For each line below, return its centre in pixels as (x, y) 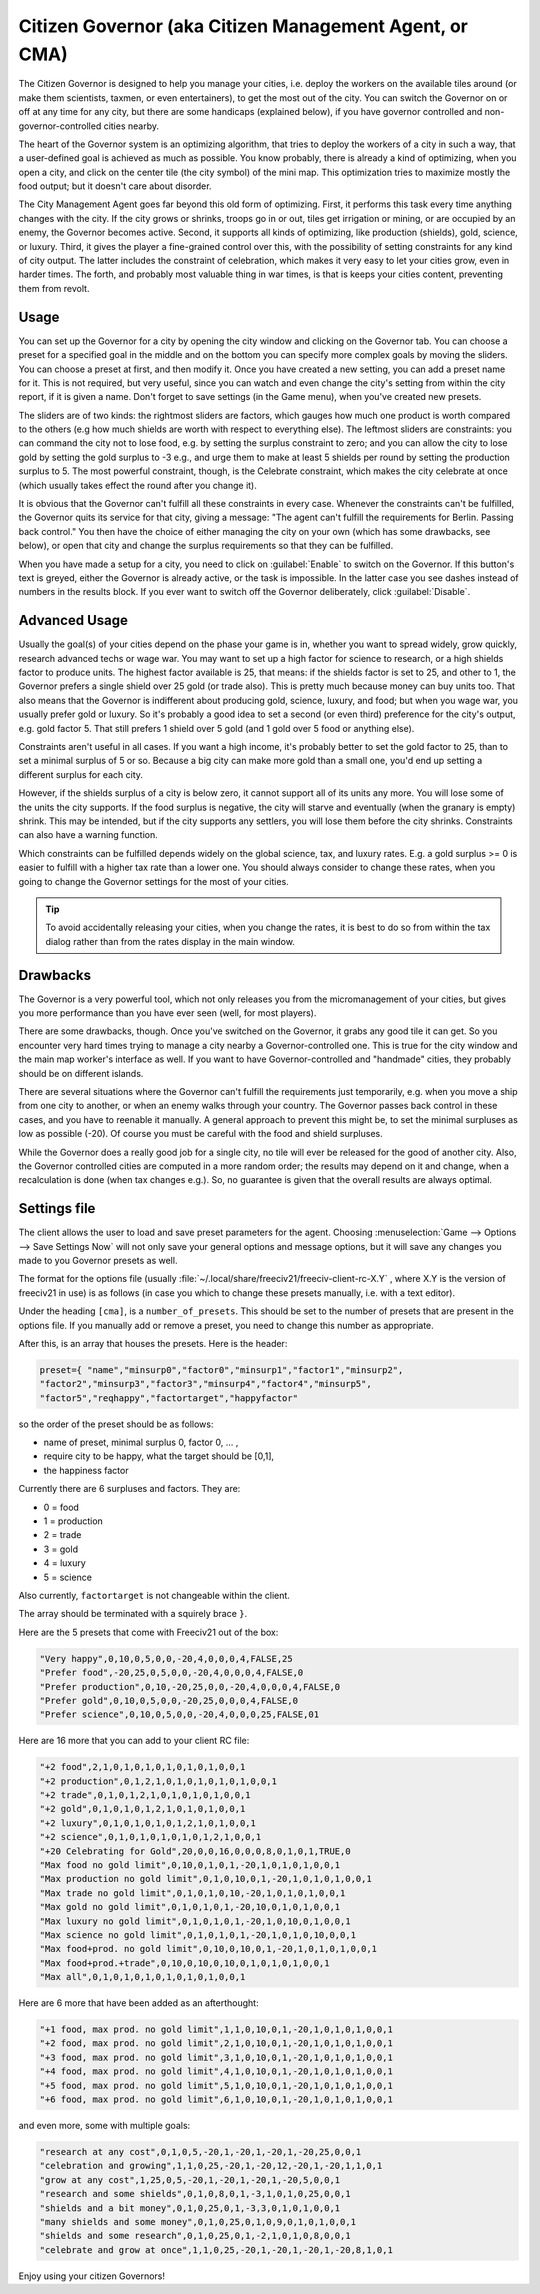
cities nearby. (131, 126)
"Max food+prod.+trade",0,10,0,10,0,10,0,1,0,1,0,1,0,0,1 (184, 1963)
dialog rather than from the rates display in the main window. (170, 941)
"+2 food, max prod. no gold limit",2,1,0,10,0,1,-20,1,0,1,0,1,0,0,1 (216, 2043)
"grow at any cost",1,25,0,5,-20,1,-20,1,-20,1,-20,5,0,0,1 (190, 2179)
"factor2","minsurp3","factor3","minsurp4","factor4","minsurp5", (205, 1384)
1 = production (73, 1521)
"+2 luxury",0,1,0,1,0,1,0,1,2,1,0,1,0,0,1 (148, 1823)
